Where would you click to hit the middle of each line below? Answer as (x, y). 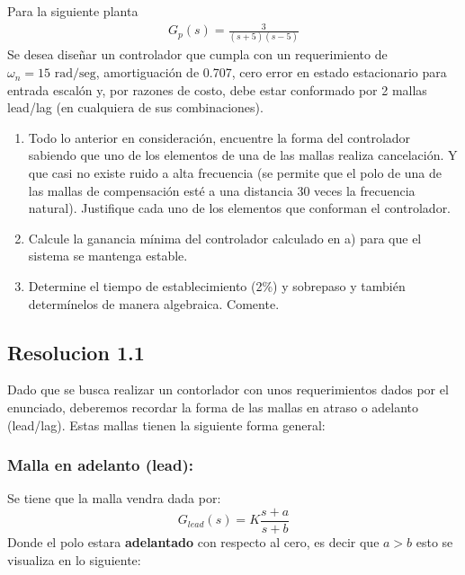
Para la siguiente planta (73, 11)
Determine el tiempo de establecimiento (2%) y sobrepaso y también (217, 285)
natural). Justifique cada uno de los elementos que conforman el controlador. (240, 208)
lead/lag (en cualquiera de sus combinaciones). (135, 107)
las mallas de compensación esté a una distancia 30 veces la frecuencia (222, 190)
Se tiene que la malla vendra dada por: (114, 498)
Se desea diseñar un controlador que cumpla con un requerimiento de (197, 54)
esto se (434, 542)
